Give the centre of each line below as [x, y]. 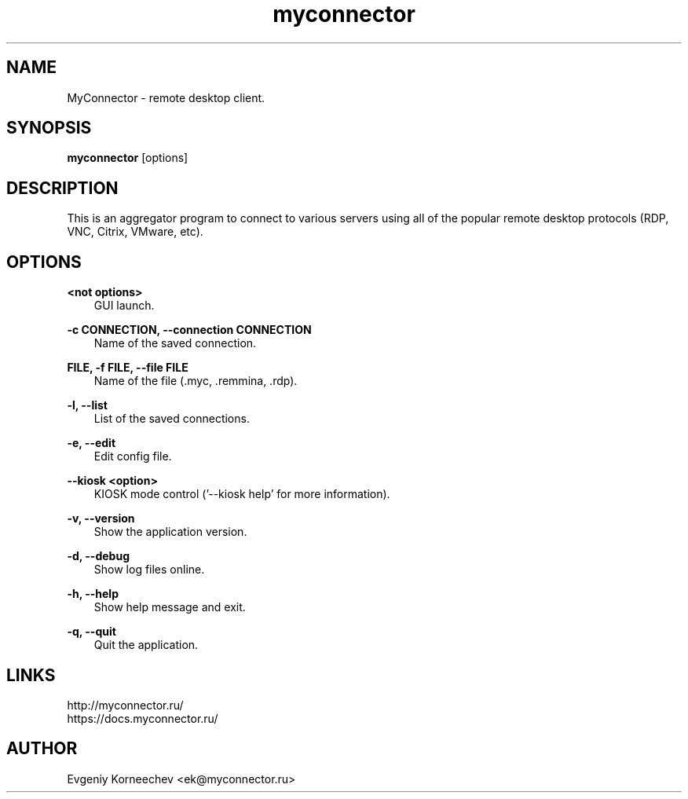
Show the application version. [170, 532]
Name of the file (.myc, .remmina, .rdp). [196, 381]
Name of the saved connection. [175, 343]
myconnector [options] [128, 158]
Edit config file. [133, 456]
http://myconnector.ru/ [125, 705]
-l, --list [87, 405]
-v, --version [101, 519]
